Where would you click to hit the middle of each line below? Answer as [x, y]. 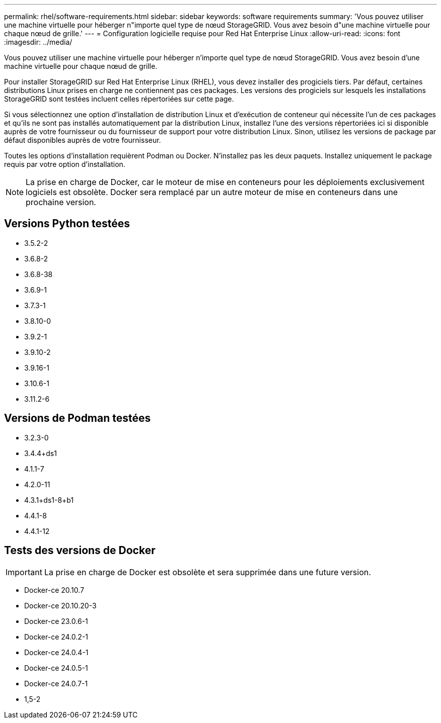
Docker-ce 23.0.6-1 [56, 621]
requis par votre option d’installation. [65, 164]
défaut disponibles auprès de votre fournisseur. [83, 140]
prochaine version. [61, 202]
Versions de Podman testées [78, 418]
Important [24, 572]
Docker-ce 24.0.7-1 [56, 683]
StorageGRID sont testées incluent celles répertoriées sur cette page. [119, 99]
